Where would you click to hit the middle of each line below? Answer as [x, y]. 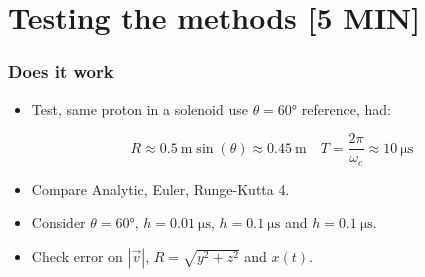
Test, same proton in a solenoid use [139, 108]
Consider [58, 222]
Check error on [77, 255]
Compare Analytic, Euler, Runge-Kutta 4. [160, 188]
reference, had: [346, 108]
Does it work [61, 71]
